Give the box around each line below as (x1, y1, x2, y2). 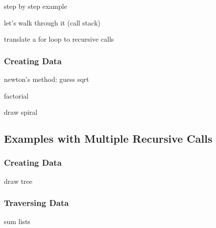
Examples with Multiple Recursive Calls (4, 131, 213, 146)
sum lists (4, 216, 30, 226)
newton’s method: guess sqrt (4, 74, 89, 84)
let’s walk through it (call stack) (4, 17, 100, 27)
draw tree (4, 176, 33, 186)
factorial (4, 90, 29, 101)
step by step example (4, 1, 67, 11)
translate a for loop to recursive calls (4, 34, 114, 44)
